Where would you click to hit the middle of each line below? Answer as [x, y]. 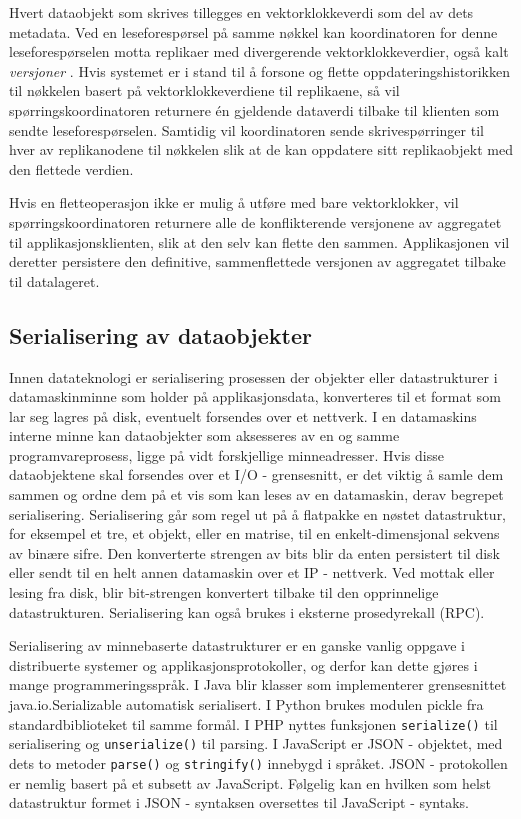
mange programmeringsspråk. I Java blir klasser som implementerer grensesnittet [258, 684]
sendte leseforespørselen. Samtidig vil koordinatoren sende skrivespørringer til [246, 129]
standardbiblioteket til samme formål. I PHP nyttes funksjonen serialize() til [253, 723]
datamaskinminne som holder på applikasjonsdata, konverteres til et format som [255, 396]
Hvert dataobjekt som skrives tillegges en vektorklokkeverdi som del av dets [241, 12]
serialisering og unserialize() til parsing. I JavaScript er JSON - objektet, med [256, 743]
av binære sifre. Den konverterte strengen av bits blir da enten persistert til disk [254, 552]
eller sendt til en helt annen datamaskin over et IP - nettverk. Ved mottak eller [252, 572]
